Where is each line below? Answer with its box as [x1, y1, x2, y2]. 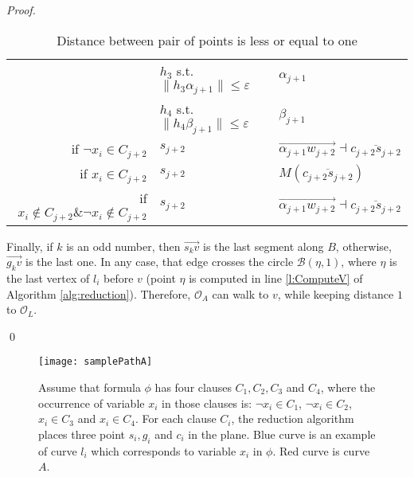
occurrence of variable [38, 394, 145, 411]
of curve [38, 442, 77, 459]
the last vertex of [6, 269, 90, 286]
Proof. [6, 2, 36, 18]
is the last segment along [203, 237, 324, 254]
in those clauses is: [162, 394, 252, 411]
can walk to [212, 285, 269, 302]
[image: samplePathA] [38, 356, 153, 368]
